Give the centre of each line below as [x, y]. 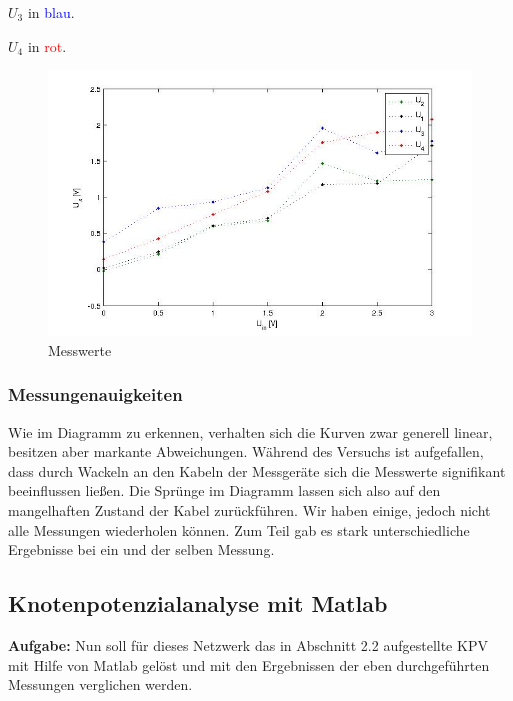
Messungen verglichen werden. [100, 684]
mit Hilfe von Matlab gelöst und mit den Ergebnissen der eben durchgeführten [249, 664]
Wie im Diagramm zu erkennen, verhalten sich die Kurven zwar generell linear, [250, 431]
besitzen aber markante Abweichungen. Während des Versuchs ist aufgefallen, [246, 451]
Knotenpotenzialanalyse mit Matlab [198, 603]
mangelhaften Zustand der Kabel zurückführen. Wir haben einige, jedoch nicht [249, 510]
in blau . [51, 12]
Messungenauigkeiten [95, 394]
